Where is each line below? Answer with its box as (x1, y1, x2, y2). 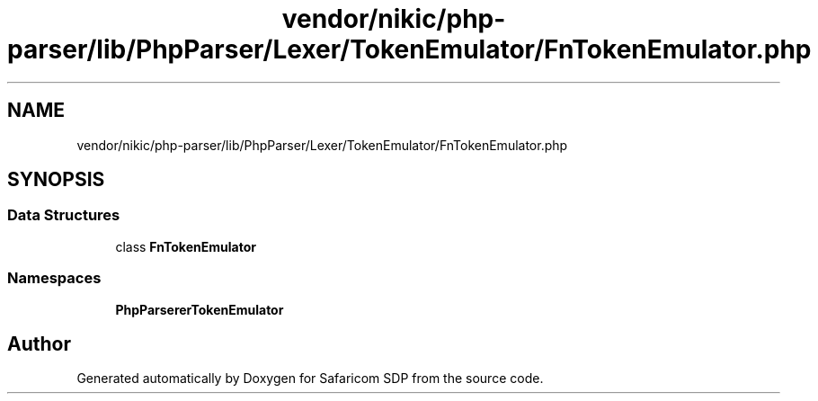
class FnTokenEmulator (115, 238, 256, 254)
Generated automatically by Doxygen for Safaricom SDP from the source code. (76, 370, 544, 387)
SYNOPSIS (7, 168, 105, 192)
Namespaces (7, 269, 102, 288)
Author (7, 332, 71, 355)
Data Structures (7, 206, 120, 225)
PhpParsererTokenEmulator (115, 301, 284, 317)
